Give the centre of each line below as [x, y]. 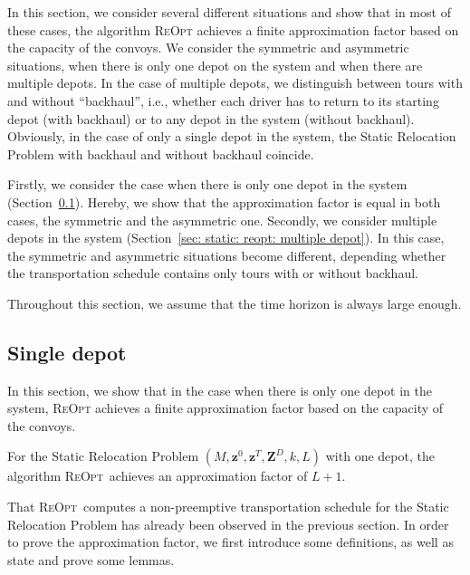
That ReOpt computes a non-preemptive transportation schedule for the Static [228, 507]
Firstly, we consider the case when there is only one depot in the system [207, 184]
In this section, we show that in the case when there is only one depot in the [220, 390]
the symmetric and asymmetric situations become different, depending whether [227, 255]
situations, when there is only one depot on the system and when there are [215, 65]
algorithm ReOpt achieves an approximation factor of [158, 476]
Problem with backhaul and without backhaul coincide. [161, 153]
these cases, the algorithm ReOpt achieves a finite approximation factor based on [233, 29]
